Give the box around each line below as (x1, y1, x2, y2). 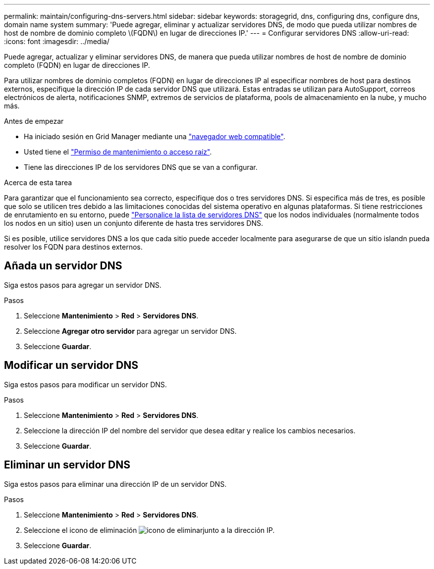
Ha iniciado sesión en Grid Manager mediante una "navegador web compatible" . (24, 132, 285, 141)
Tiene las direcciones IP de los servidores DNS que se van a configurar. (24, 163, 258, 171)
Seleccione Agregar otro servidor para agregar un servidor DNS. (24, 326, 237, 335)
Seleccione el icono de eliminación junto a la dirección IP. (24, 525, 275, 534)
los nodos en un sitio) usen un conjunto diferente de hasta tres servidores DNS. (4, 219, 263, 227)
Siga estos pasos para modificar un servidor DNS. (4, 380, 167, 389)
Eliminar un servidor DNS (4, 459, 130, 471)
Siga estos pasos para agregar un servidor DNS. (4, 280, 162, 289)
